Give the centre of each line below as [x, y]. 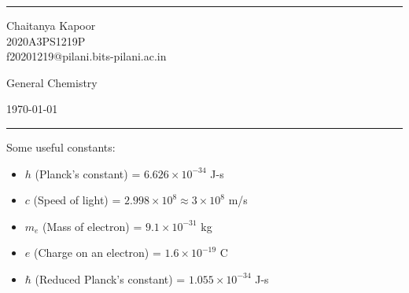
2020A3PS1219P [46, 40]
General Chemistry [52, 82]
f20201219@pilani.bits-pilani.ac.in [87, 56]
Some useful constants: [61, 146]
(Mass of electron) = [92, 226]
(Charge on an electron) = [97, 253]
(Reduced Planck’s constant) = [110, 278]
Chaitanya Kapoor [51, 25]
